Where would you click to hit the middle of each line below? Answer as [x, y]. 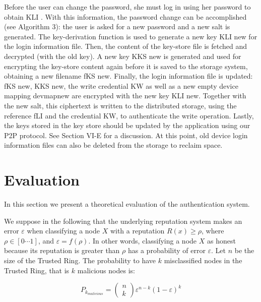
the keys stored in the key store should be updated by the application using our [127, 125]
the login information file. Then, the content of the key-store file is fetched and [126, 46]
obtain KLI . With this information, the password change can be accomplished [125, 16]
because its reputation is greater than [62, 250]
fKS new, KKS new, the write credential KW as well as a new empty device [121, 85]
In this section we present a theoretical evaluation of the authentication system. [127, 204]
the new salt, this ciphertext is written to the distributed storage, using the [120, 105]
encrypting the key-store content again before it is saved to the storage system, [126, 66]
